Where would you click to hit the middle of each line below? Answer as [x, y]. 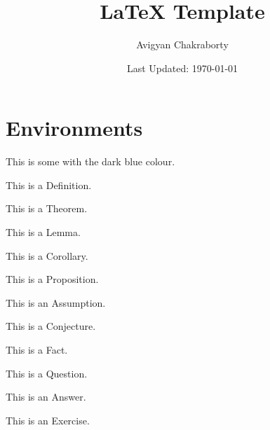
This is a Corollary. [47, 255]
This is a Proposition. [52, 279]
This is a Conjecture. [51, 326]
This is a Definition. [49, 185]
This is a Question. [47, 373]
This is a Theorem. [47, 208]
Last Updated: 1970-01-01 [182, 68]
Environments [74, 128]
